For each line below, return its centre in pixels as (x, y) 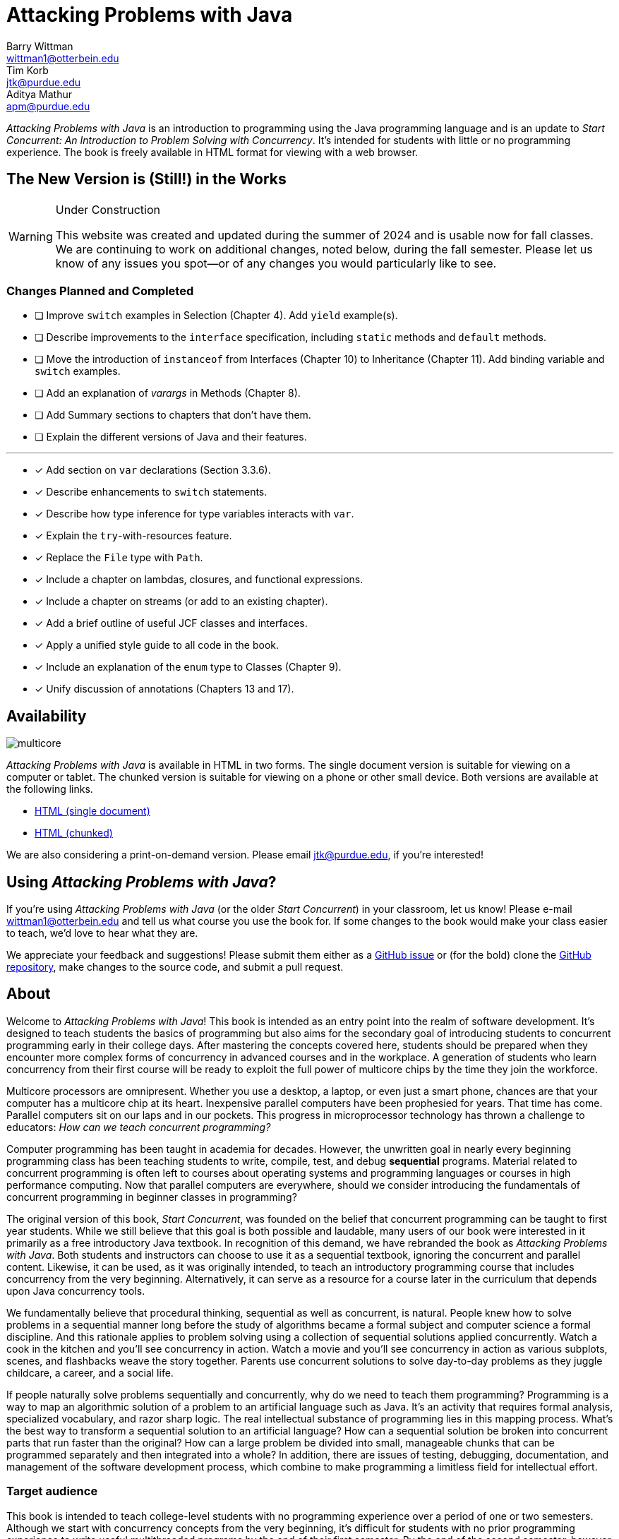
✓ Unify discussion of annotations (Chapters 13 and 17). (164, 689)
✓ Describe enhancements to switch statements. (151, 492)
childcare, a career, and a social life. (90, 1372)
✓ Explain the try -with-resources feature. (133, 536)
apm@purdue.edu (48, 106)
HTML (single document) (92, 811)
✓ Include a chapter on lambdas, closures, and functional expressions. (199, 580)
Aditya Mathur (39, 94)
